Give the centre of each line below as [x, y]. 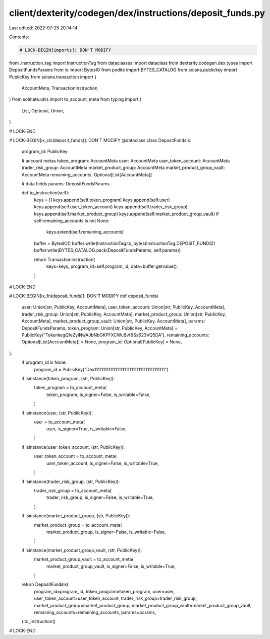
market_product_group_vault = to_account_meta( [84, 559]
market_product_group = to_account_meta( [78, 525]
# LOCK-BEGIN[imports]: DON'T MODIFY [65, 50]
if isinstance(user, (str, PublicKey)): [57, 413]
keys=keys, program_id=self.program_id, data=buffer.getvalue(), [112, 266]
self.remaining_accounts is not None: [72, 221]
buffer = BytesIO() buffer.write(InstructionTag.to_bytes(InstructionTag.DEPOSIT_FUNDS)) [125, 243]
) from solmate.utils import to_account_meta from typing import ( [75, 99]
